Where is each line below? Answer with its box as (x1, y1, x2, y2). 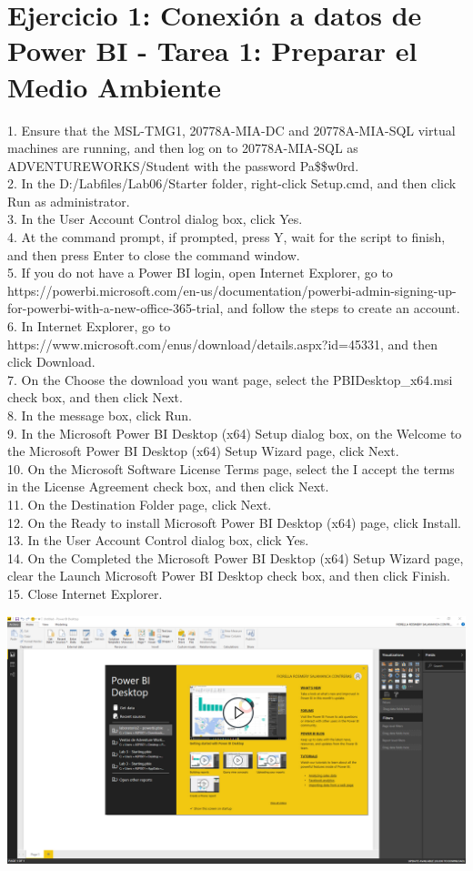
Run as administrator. (7, 191, 130, 210)
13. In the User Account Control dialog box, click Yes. (7, 531, 309, 550)
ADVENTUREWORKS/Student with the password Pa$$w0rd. (7, 156, 359, 175)
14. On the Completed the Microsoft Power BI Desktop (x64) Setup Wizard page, (7, 548, 464, 567)
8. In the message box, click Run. (7, 406, 192, 424)
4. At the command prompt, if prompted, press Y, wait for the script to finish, (7, 228, 446, 247)
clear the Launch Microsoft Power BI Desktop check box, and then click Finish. (7, 566, 451, 585)
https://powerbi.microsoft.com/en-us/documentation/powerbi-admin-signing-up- (7, 280, 457, 299)
